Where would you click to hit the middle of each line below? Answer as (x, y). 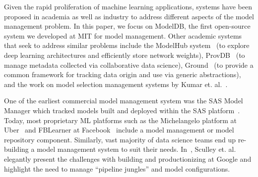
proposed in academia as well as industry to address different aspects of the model (129, 16)
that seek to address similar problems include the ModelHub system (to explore (127, 45)
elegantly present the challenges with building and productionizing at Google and (128, 158)
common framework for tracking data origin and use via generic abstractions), (123, 74)
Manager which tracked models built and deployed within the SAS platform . (122, 110)
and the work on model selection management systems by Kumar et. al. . (116, 84)
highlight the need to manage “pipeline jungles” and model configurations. (117, 168)
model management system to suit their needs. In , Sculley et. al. (136, 149)
